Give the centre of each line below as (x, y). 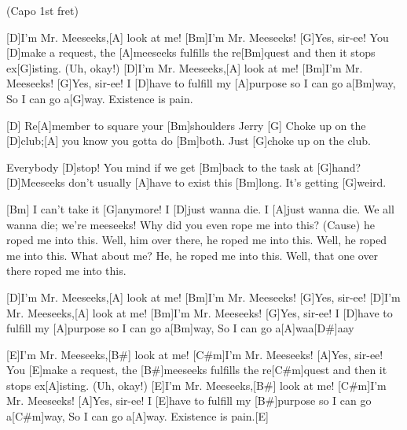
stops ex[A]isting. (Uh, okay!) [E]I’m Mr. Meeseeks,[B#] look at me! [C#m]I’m (196, 385)
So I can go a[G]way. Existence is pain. (100, 98)
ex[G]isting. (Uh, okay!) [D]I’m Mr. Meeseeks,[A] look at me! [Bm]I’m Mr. (185, 67)
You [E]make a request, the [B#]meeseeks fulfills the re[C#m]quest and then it (197, 370)
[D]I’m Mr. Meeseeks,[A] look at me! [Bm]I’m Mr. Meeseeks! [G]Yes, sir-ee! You (198, 37)
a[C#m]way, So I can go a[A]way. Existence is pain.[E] (137, 416)
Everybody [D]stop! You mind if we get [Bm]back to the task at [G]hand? (184, 167)
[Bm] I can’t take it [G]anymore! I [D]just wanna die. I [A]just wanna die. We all (200, 208)
